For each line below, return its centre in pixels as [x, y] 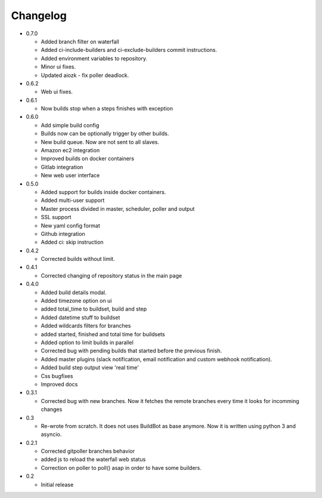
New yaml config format [71, 225]
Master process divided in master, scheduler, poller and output [118, 208]
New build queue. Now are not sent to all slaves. [100, 142]
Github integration [63, 233]
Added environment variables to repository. [94, 58]
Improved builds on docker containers [87, 159]
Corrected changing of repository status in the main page [111, 275]
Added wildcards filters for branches [86, 326]
